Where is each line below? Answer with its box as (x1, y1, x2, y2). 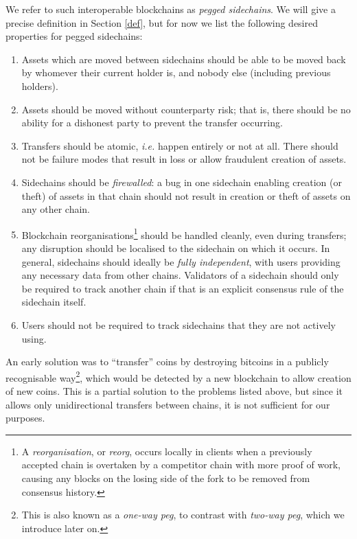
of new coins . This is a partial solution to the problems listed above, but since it (5, 383, 343, 398)
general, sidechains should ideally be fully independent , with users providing (21, 254, 341, 268)
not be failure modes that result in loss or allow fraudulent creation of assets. (21, 152, 347, 166)
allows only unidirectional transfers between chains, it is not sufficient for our (5, 397, 330, 411)
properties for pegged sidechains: (5, 29, 143, 43)
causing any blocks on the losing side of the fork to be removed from (21, 470, 310, 485)
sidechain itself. (21, 295, 87, 309)
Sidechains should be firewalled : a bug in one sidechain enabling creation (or (21, 174, 342, 189)
